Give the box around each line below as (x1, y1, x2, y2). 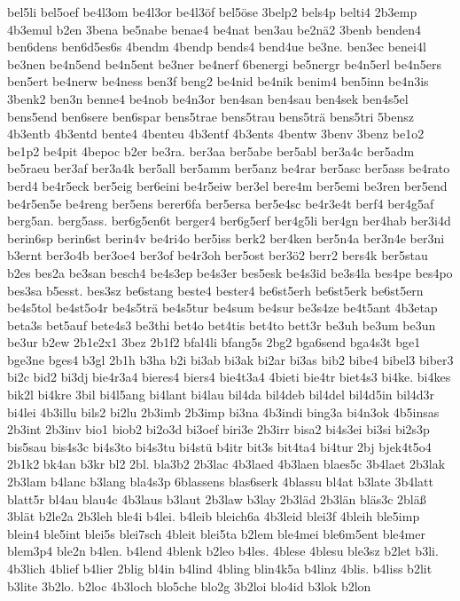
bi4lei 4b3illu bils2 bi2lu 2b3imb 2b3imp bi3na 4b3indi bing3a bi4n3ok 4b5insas (7, 402, 440, 421)
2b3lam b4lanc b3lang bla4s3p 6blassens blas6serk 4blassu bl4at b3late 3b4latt (7, 472, 433, 491)
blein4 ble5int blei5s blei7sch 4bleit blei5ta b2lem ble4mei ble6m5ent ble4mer (7, 524, 425, 542)
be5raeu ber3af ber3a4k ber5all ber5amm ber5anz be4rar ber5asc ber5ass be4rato (7, 159, 450, 178)
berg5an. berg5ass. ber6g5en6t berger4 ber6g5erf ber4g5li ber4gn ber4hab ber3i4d (7, 211, 451, 230)
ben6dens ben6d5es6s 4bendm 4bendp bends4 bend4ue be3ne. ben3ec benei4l (7, 37, 426, 56)
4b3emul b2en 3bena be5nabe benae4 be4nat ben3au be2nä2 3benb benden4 (7, 20, 422, 38)
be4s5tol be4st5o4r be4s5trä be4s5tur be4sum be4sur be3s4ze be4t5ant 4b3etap (7, 298, 438, 317)
